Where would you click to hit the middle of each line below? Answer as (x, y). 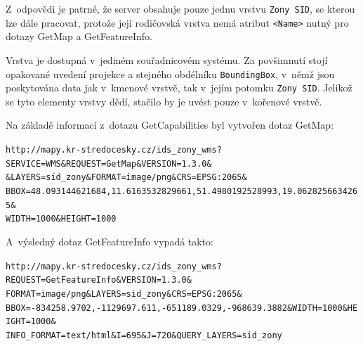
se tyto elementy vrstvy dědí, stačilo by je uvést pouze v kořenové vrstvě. (164, 101)
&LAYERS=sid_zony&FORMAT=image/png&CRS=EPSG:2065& (126, 178)
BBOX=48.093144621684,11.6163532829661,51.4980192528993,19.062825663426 (182, 191)
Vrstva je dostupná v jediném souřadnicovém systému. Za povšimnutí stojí (167, 59)
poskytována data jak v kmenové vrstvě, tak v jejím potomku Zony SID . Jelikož (179, 88)
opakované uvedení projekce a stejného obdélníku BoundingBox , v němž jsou (170, 73)
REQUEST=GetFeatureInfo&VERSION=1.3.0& (99, 280)
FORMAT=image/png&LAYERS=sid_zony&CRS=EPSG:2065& (124, 294)
